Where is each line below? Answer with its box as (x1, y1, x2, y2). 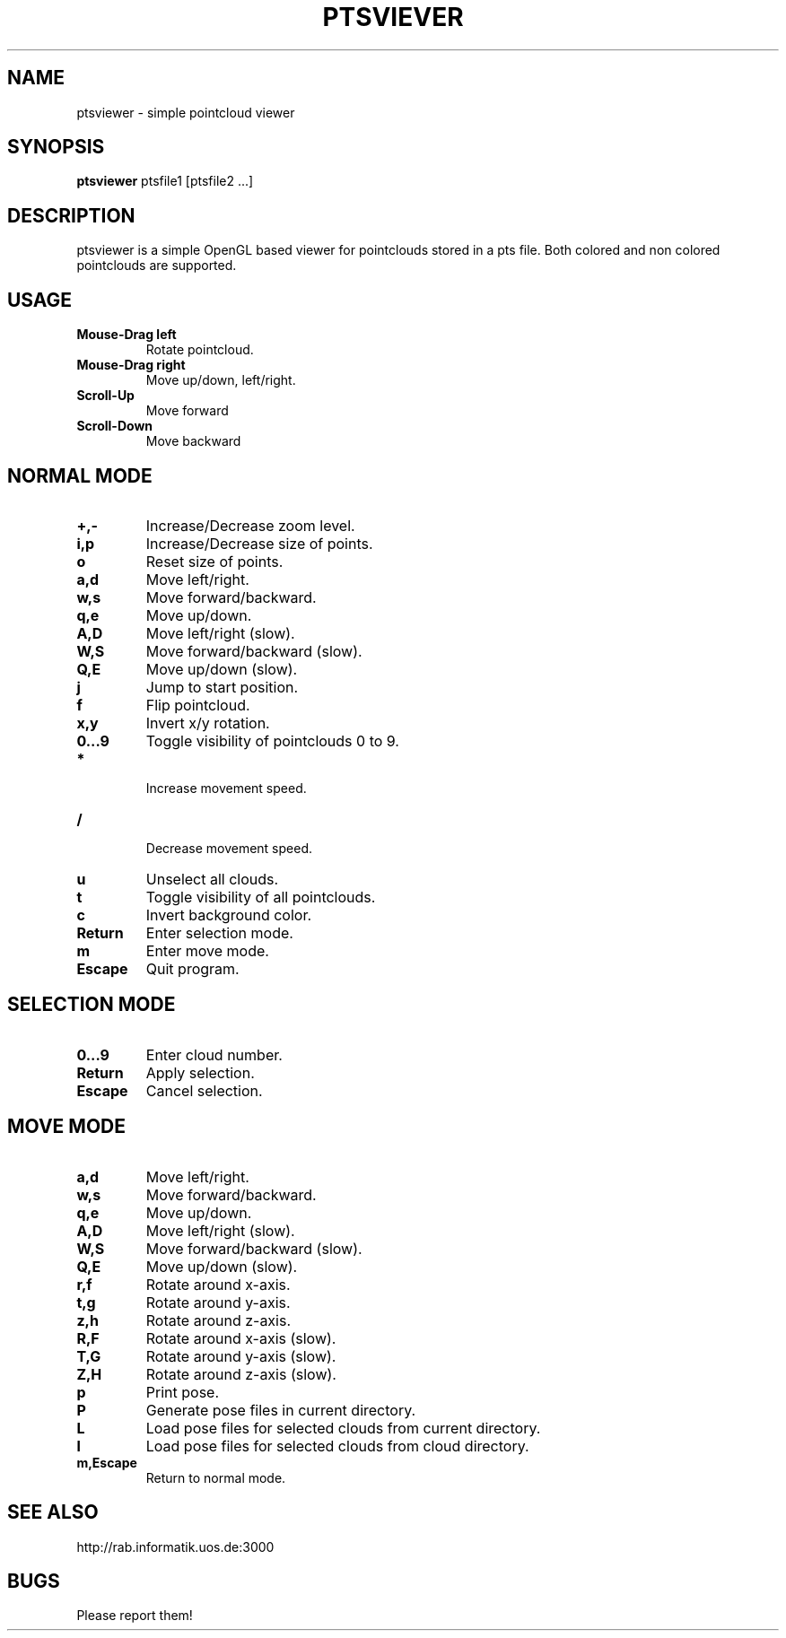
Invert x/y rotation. (145, 713, 270, 732)
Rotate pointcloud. (145, 342, 254, 358)
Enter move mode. (145, 941, 269, 960)
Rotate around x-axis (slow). (145, 1329, 336, 1347)
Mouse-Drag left (76, 327, 177, 343)
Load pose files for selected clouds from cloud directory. (145, 1436, 529, 1455)
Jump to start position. (145, 677, 299, 696)
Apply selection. (145, 1063, 255, 1082)
